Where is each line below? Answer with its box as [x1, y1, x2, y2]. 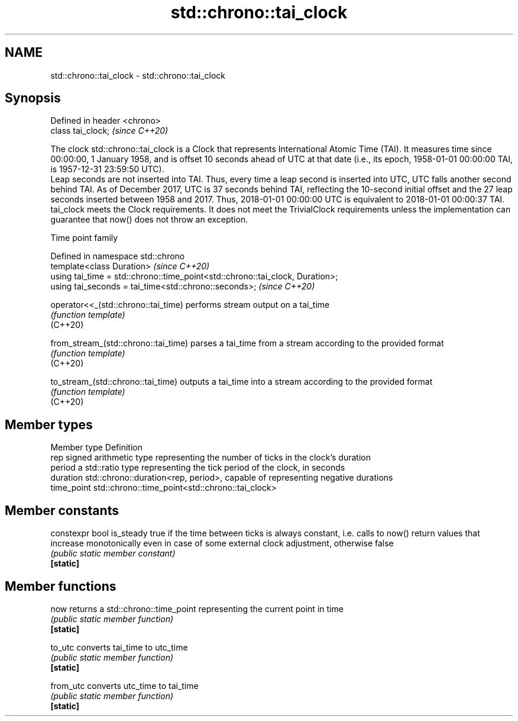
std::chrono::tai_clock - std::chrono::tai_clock [50, 70, 226, 81]
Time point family [50, 233, 118, 243]
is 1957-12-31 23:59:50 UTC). [50, 164, 164, 175]
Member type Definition [50, 442, 143, 453]
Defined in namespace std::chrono [50, 251, 185, 262]
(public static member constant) [50, 548, 176, 559]
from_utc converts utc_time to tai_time [50, 680, 199, 691]
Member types [5, 417, 93, 432]
